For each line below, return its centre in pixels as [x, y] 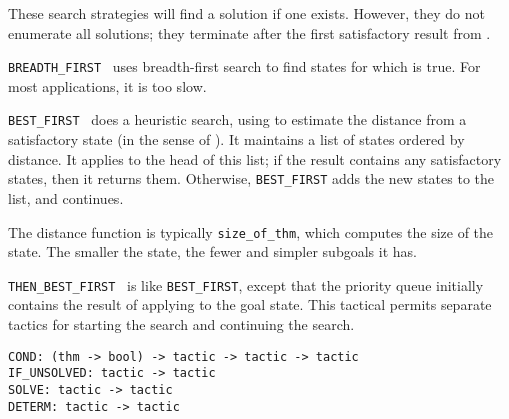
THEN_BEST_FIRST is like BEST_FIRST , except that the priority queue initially [246, 284]
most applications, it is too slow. [107, 85]
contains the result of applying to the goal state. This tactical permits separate [250, 304]
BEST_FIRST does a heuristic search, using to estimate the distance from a [237, 119]
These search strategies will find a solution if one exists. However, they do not [246, 13]
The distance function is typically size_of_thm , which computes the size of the [251, 231]
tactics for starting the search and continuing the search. [181, 324]
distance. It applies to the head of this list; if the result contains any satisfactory [255, 158]
